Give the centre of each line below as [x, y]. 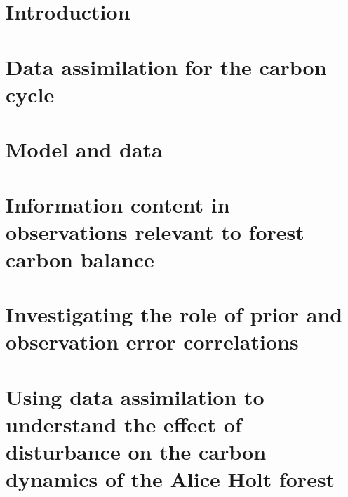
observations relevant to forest [155, 231]
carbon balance [80, 259]
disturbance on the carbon [136, 452]
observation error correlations [152, 342]
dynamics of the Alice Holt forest [170, 479]
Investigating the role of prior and [174, 314]
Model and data [84, 149]
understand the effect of [124, 424]
